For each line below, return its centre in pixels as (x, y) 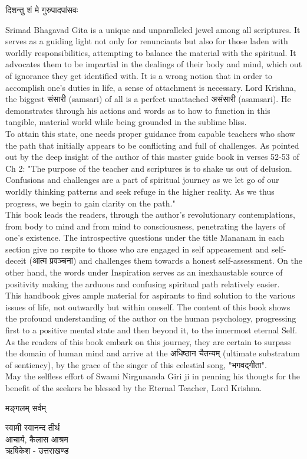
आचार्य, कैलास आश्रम (37, 439)
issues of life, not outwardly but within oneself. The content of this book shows (148, 306)
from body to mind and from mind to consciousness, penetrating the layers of (146, 226)
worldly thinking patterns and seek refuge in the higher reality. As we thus (140, 191)
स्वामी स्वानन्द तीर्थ (33, 427)
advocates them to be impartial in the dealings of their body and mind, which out (154, 64)
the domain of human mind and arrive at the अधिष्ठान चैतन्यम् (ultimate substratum (153, 353)
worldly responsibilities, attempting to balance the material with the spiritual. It (151, 52)
